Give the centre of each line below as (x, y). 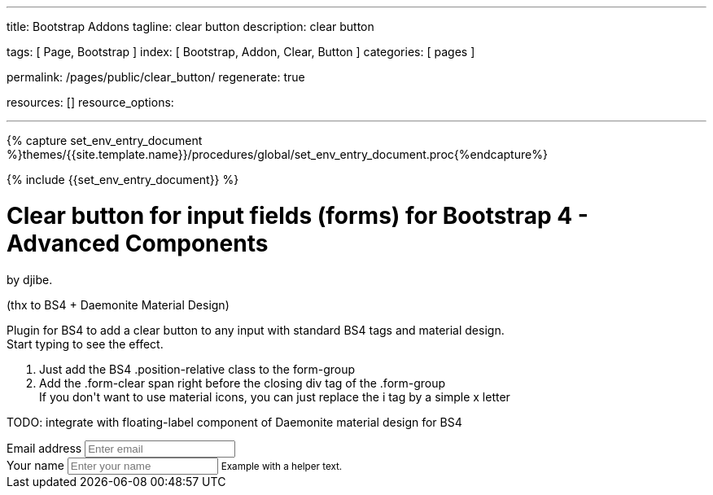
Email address (44, 448)
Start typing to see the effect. (85, 344)
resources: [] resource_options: (90, 102)
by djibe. (30, 279)
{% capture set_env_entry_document (105, 140)
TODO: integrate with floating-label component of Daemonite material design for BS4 (234, 422)
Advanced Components (138, 243)
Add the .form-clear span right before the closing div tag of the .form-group (243, 383)
